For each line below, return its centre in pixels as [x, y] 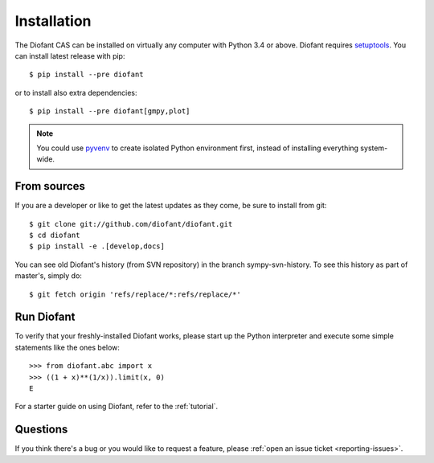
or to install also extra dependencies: [76, 92]
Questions [41, 430]
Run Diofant [45, 317]
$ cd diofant [55, 235]
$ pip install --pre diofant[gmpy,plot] [110, 111]
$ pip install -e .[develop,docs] [97, 246]
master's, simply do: [48, 276]
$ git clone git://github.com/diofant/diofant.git [131, 224]
